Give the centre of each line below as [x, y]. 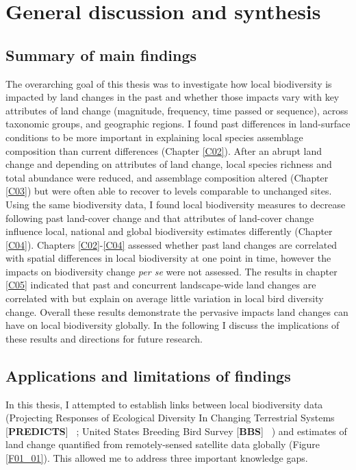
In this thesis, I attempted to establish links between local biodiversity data [164, 404]
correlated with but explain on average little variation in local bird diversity [165, 298]
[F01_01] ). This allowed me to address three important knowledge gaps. [157, 458]
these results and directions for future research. [104, 338]
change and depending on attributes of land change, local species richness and [169, 164]
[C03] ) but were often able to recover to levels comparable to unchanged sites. [169, 191]
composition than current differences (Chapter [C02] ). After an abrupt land [164, 150]
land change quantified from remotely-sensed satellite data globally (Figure [163, 444]
